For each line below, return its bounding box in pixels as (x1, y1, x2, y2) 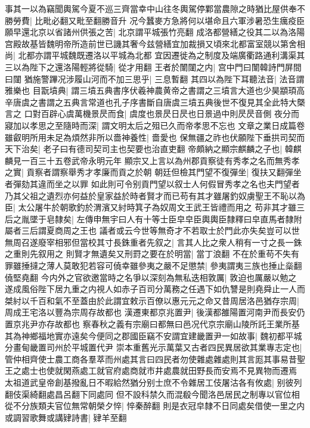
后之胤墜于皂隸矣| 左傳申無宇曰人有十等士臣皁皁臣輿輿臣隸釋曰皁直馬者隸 (5, 212, 294, 225)
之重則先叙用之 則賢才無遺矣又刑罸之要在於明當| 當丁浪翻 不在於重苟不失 (5, 247, 291, 260)
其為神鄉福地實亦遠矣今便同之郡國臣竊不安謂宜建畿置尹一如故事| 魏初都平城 (5, 329, 302, 342)
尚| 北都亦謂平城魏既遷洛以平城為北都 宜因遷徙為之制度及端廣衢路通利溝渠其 (5, 49, 305, 61)
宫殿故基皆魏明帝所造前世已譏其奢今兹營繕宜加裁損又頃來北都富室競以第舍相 (5, 37, 305, 49)
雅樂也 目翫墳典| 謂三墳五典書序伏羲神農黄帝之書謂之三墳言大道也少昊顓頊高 (5, 84, 305, 97)
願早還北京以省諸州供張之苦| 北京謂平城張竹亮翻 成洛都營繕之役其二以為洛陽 (5, 26, 305, 38)
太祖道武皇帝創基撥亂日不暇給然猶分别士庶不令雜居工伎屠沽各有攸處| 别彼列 (5, 376, 302, 388)
